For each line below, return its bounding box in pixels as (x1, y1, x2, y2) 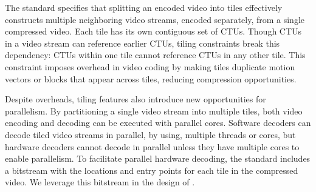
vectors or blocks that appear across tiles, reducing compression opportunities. (5, 72, 297, 85)
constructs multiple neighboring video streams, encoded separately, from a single (5, 13, 304, 25)
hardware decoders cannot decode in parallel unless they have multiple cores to (5, 140, 300, 153)
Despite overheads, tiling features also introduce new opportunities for (5, 93, 266, 105)
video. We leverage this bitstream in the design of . (5, 176, 195, 188)
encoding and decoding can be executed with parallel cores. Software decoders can (5, 116, 311, 129)
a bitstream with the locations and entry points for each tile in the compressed (5, 164, 298, 176)
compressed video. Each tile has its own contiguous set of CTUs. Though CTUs (5, 25, 302, 38)
